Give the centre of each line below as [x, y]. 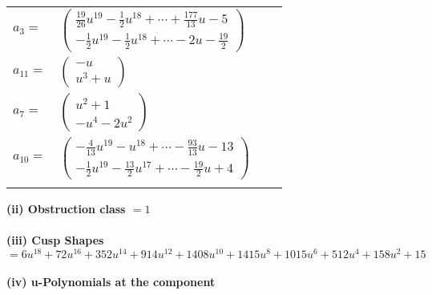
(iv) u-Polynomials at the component [111, 282]
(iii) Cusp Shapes [55, 240]
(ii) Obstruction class [66, 208]
